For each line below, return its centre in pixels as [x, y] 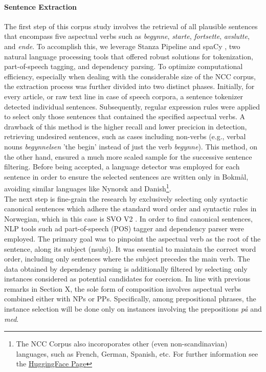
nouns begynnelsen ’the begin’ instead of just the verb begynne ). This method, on [131, 146]
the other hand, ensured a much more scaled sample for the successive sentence [128, 156]
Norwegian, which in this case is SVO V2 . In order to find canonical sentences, [128, 218]
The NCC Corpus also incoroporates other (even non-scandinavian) [122, 344]
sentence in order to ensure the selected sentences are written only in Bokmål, [126, 176]
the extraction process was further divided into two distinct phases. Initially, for [129, 86]
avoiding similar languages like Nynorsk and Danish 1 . [88, 188]
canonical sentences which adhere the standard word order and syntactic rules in [130, 209]
